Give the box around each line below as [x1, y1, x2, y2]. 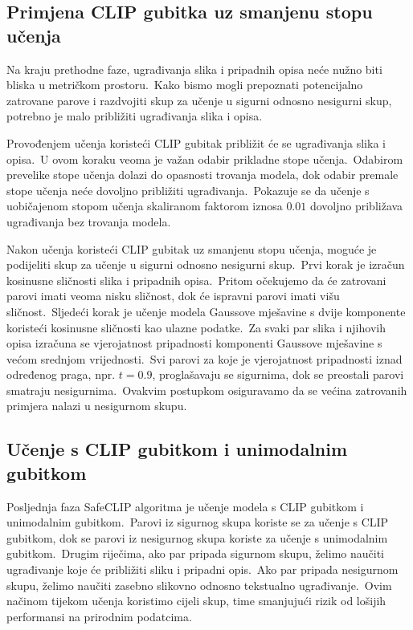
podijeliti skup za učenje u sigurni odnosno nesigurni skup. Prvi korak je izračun [6, 256, 405, 273]
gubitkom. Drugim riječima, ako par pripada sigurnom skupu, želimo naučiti [6, 545, 384, 562]
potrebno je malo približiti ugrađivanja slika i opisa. [6, 108, 263, 124]
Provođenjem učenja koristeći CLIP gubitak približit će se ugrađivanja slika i [6, 134, 386, 151]
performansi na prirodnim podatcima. [6, 608, 192, 624]
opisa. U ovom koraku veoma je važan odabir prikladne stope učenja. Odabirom [6, 150, 403, 167]
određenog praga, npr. [6, 366, 116, 383]
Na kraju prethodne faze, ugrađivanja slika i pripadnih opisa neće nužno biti [6, 60, 382, 77]
